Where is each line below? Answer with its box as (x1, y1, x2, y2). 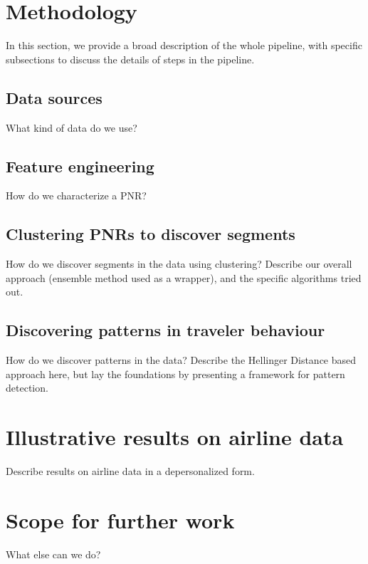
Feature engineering (6, 155, 154, 177)
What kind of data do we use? (6, 120, 137, 135)
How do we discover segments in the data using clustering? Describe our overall (6, 256, 352, 271)
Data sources (6, 86, 102, 108)
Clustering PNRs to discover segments (6, 223, 295, 245)
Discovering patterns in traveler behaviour (6, 319, 325, 341)
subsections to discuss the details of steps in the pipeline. (6, 51, 255, 66)
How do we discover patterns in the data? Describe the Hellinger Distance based (6, 352, 357, 367)
